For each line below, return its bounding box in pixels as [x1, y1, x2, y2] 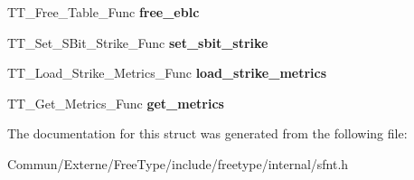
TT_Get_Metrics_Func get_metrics [7, 93, 224, 112]
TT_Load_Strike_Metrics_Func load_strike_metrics [7, 63, 327, 82]
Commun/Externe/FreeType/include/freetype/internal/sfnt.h [7, 154, 349, 173]
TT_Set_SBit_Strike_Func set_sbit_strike [7, 33, 268, 52]
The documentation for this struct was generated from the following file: [7, 124, 408, 143]
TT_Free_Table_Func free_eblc [7, 3, 200, 21]
